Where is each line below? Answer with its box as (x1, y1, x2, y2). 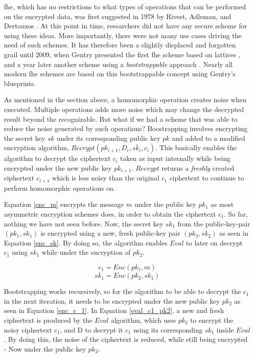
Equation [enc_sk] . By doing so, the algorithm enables (4, 237, 167, 247)
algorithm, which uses (111, 314, 176, 325)
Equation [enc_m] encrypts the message (4, 199, 124, 209)
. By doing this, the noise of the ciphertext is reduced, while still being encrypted (4, 334, 248, 344)
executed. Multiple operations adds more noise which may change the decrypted (4, 104, 244, 114)
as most (210, 199, 234, 209)
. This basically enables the (155, 142, 237, 153)
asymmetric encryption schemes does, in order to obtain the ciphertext (4, 209, 216, 219)
